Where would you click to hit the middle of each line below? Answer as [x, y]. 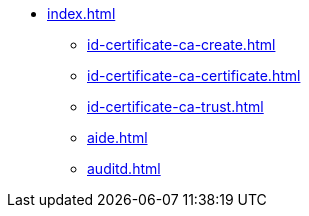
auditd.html [124, 168]
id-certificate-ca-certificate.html [194, 75]
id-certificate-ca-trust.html [175, 106]
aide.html [117, 137]
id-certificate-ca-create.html [181, 44]
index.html [81, 13]
